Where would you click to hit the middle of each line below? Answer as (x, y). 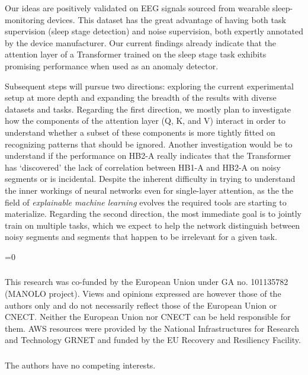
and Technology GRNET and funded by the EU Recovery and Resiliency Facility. (153, 340)
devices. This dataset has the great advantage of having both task (166, 19)
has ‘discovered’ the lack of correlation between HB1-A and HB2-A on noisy (143, 167)
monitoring (25, 19)
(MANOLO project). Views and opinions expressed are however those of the (143, 293)
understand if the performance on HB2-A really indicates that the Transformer (148, 156)
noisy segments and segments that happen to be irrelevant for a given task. (141, 237)
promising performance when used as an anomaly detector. (112, 65)
